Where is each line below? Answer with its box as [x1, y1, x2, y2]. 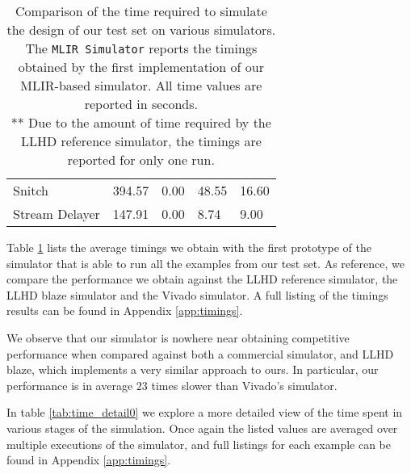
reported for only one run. [67, 150, 215, 169]
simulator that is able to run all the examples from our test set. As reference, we [6, 254, 405, 271]
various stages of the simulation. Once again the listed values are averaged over [6, 419, 398, 436]
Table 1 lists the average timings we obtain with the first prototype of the [6, 239, 371, 255]
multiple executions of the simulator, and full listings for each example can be [6, 435, 391, 452]
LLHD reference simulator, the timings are [20, 132, 262, 150]
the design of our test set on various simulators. [6, 20, 276, 39]
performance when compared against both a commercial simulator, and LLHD [6, 345, 394, 362]
